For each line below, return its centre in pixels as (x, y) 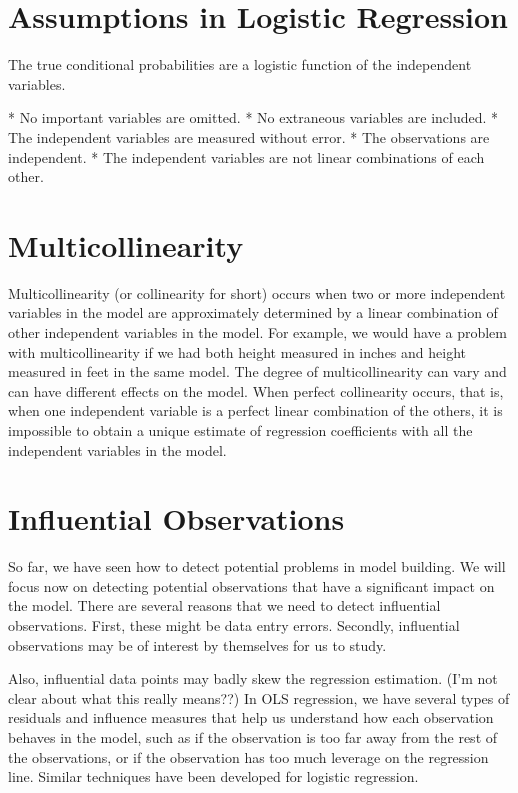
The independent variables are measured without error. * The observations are (249, 136)
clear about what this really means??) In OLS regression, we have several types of (259, 697)
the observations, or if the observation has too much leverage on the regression (248, 756)
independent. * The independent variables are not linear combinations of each (246, 156)
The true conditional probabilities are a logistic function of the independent (240, 64)
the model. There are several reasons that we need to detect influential (224, 605)
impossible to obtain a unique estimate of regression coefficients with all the (240, 429)
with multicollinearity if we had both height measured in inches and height (237, 351)
